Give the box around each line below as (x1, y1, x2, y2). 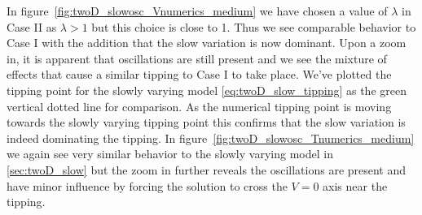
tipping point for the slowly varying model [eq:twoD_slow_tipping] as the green (7, 81, 407, 98)
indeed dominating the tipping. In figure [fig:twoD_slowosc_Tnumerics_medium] (7, 129, 415, 146)
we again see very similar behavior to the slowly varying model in (7, 145, 333, 162)
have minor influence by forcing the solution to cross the (7, 177, 288, 194)
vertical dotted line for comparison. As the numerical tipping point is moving (7, 97, 392, 114)
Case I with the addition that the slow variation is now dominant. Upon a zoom (7, 34, 407, 51)
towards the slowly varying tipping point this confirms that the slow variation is (7, 114, 406, 131)
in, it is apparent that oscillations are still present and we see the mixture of (7, 49, 387, 67)
